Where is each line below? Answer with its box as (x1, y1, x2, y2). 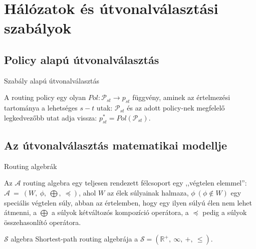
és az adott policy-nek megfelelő (127, 102, 225, 113)
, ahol (79, 187, 96, 197)
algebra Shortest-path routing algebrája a (11, 233, 138, 244)
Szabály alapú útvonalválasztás (4, 75, 99, 85)
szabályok (4, 17, 72, 38)
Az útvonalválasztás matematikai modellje (4, 137, 227, 152)
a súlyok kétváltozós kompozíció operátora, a (51, 207, 189, 217)
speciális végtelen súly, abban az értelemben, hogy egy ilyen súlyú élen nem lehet (4, 197, 252, 207)
